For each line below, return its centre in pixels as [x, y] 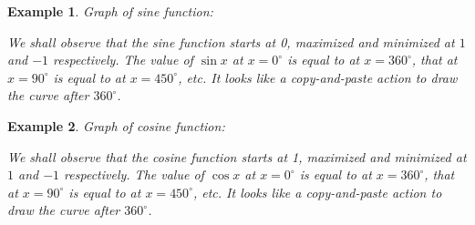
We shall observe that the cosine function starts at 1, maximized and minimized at [237, 156]
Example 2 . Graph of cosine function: [116, 125]
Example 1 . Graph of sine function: [110, 11]
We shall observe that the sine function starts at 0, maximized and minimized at [231, 41]
